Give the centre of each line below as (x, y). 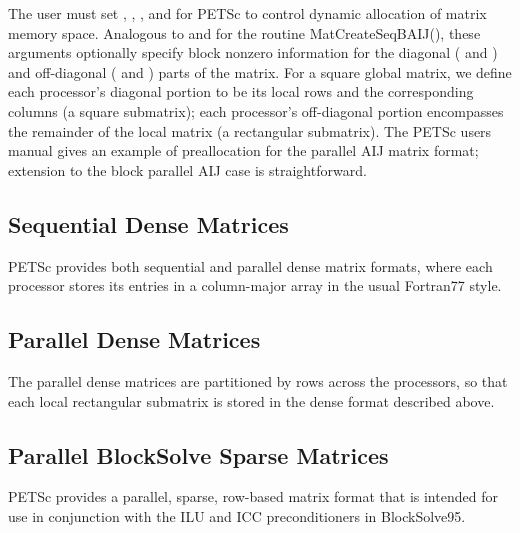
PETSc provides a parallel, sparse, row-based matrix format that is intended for (253, 496)
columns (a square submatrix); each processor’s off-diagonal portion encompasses (256, 110)
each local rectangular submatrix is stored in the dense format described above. (251, 400)
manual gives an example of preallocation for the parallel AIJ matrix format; (243, 150)
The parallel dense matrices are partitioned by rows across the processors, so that (258, 380)
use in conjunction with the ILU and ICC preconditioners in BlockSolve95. (237, 515)
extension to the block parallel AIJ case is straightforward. (187, 169)
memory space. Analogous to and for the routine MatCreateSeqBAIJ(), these (244, 32)
